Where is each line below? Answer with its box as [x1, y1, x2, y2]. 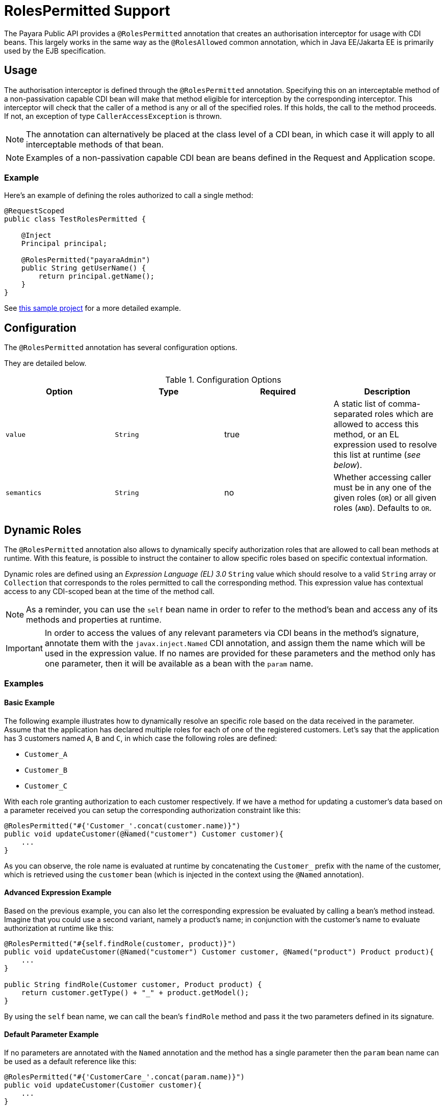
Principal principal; [21, 239, 108, 248]
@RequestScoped [4, 207, 65, 215]
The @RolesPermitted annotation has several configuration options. [4, 343, 238, 352]
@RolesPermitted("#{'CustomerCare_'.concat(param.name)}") [4, 1073, 245, 1081]
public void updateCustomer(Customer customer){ [4, 1081, 202, 1090]
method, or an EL [333, 429, 399, 440]
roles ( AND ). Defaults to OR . [333, 503, 432, 513]
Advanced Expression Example [4, 888, 112, 897]
